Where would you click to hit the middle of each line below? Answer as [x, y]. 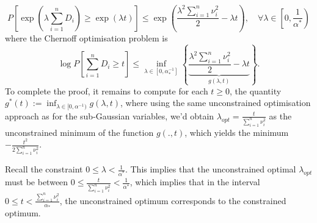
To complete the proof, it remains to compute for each [107, 90]
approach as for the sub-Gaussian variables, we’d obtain [110, 115]
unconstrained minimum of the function [79, 132]
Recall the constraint [44, 169]
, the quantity [256, 90]
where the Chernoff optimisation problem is [86, 37]
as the [280, 115]
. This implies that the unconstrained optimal [210, 169]
